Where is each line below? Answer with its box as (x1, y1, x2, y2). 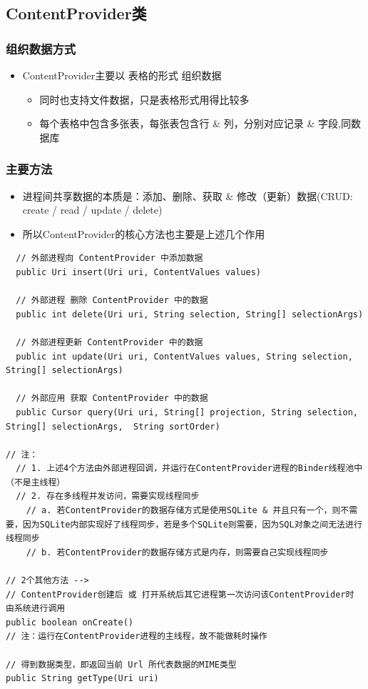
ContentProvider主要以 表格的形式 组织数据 (22, 68, 222, 82)
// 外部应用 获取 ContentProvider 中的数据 (16, 393, 208, 404)
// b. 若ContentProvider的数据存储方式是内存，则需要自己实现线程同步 (26, 547, 329, 557)
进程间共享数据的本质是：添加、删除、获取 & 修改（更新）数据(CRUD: (22, 188, 353, 203)
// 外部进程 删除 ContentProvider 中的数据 (16, 295, 208, 306)
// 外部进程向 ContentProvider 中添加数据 (16, 253, 203, 264)
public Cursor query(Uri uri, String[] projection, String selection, (16, 407, 358, 417)
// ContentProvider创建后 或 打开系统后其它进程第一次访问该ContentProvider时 (6, 589, 354, 600)
